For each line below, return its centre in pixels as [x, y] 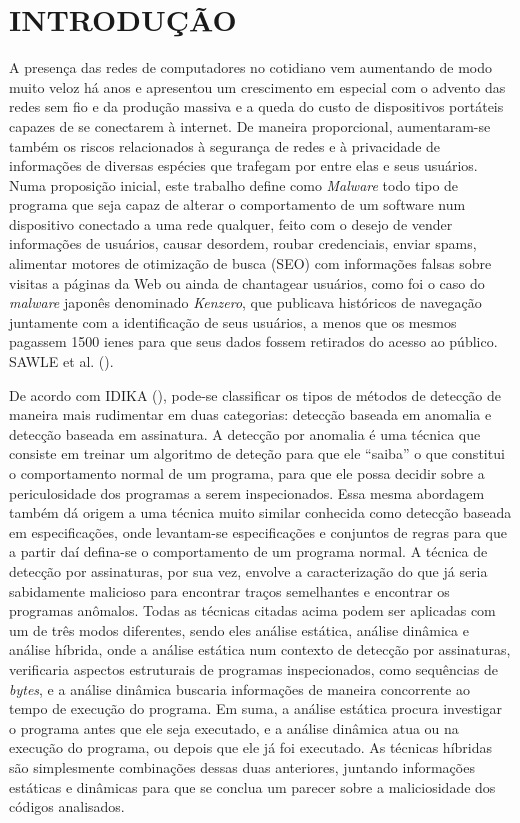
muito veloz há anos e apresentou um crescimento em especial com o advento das [257, 86]
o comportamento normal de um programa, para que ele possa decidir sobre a [247, 473]
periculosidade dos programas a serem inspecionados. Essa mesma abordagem [247, 492]
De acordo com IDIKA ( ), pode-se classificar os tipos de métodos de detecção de [255, 394]
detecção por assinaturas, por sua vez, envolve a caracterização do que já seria [248, 570]
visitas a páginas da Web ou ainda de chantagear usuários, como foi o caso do [247, 282]
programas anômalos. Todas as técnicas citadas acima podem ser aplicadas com [252, 610]
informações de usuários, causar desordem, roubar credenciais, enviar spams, [243, 243]
